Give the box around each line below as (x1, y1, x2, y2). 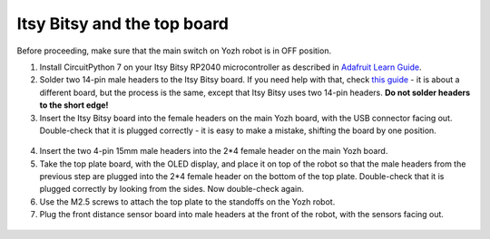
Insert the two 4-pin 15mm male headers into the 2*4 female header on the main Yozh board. (39, 146, 388, 157)
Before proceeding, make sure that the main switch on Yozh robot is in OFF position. (16, 45, 331, 56)
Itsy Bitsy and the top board (16, 14, 230, 33)
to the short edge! (39, 100, 109, 110)
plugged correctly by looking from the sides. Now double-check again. (39, 184, 304, 195)
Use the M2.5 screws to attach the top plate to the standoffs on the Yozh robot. (39, 196, 336, 207)
